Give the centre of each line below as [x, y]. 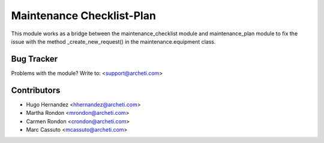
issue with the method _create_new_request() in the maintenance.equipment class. [113, 41]
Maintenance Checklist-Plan [83, 16]
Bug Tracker [34, 59]
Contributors [36, 90]
